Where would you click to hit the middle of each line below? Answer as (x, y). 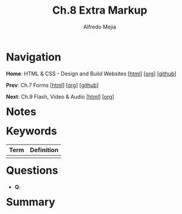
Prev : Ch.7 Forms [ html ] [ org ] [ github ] (52, 85)
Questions (32, 171)
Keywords (32, 131)
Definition (44, 150)
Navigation (34, 57)
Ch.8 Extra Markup (100, 10)
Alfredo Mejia (100, 27)
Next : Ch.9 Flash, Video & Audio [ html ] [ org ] (60, 96)
